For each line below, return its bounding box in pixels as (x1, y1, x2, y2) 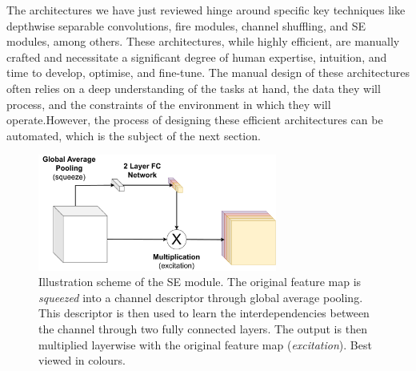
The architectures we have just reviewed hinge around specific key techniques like (6, 2, 406, 18)
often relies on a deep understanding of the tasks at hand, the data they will (6, 79, 381, 96)
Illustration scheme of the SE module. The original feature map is (38, 273, 362, 290)
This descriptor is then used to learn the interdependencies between (38, 304, 370, 321)
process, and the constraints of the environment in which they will (6, 95, 331, 112)
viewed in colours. (38, 352, 126, 369)
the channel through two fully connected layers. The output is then (38, 321, 367, 337)
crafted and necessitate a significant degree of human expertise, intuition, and (6, 48, 387, 65)
